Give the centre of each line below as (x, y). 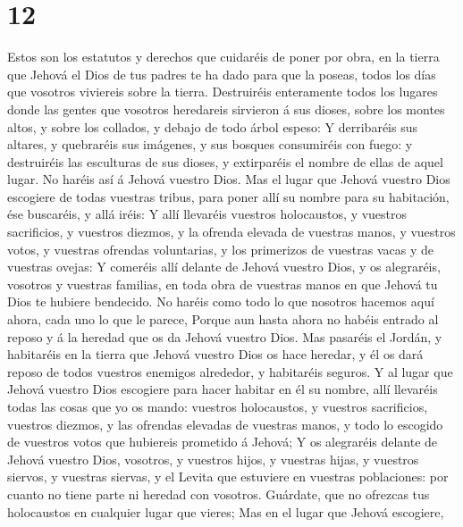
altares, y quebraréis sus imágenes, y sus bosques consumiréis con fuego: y (210, 144)
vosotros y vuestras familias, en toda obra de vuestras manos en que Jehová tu (223, 284)
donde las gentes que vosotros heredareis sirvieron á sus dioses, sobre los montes (226, 109)
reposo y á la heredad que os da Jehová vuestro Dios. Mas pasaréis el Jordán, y (225, 336)
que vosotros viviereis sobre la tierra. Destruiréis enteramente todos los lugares (223, 92)
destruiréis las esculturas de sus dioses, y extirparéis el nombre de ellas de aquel (225, 161)
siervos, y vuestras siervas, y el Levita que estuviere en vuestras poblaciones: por (228, 477)
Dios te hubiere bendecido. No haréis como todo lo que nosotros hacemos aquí (221, 301)
